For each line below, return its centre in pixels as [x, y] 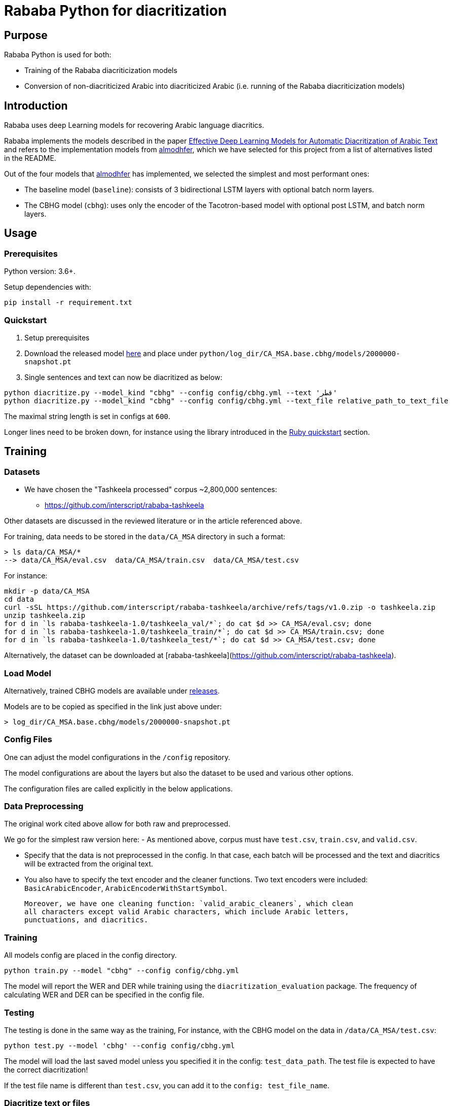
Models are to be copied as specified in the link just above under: [113, 706]
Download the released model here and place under [111, 353]
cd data [19, 599]
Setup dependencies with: [48, 287]
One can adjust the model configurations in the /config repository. [117, 757]
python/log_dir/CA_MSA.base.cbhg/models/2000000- [300, 353]
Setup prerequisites [57, 337]
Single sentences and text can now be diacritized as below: [123, 377]
